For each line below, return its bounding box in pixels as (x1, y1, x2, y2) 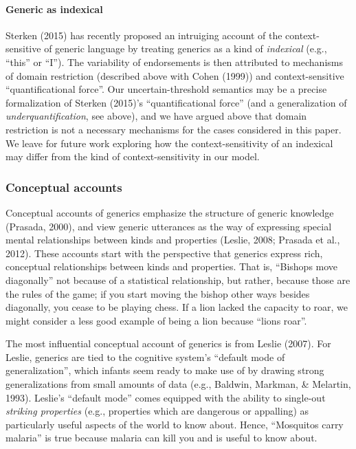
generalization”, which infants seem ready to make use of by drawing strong (5, 363, 324, 377)
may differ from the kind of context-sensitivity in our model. (5, 149, 260, 164)
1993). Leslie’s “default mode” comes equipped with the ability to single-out (5, 390, 326, 404)
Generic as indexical (5, 1, 103, 16)
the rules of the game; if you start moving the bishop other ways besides (5, 286, 310, 300)
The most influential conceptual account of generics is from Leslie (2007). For (5, 336, 331, 351)
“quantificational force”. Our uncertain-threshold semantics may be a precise (5, 82, 327, 96)
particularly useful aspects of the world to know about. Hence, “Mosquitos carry (5, 417, 344, 431)
